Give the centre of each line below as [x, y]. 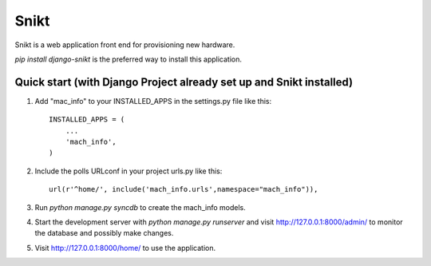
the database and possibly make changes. [104, 233]
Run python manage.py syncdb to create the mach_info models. [140, 207]
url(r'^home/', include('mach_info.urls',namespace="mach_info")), [184, 189]
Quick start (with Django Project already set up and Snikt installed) [184, 82]
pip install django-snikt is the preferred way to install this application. [129, 59]
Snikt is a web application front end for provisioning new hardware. [125, 45]
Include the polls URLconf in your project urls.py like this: [129, 171]
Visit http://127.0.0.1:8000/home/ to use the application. [125, 248]
